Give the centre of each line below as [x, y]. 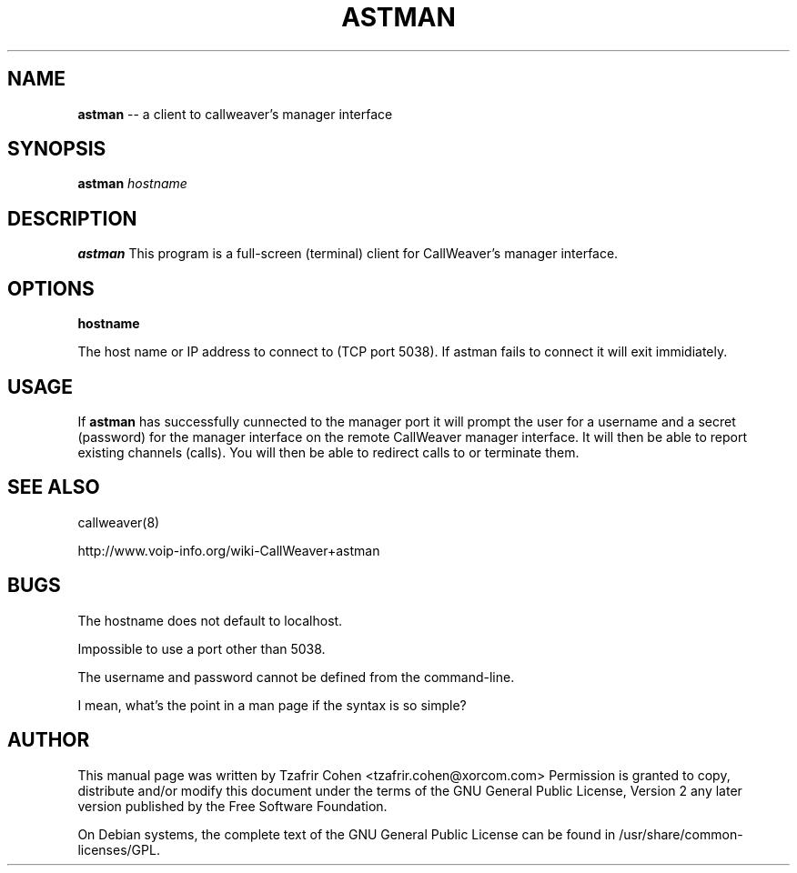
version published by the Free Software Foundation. [232, 806]
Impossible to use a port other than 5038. [202, 648]
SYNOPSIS [57, 149]
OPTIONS [51, 288]
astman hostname [132, 184]
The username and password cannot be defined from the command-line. [296, 677]
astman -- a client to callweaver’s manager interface [235, 114]
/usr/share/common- [681, 834]
